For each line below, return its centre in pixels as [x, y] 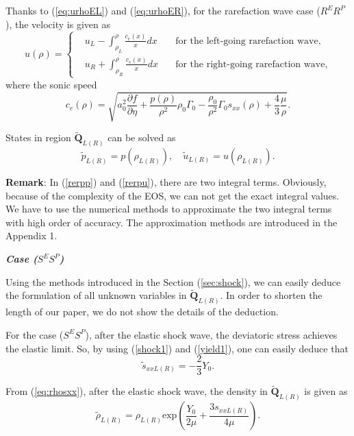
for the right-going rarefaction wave [250, 64]
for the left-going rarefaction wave [247, 41]
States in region [38, 137]
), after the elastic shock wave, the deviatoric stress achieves [211, 334]
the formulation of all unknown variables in [96, 295]
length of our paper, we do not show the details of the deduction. [142, 312]
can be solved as [142, 137]
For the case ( [35, 334]
